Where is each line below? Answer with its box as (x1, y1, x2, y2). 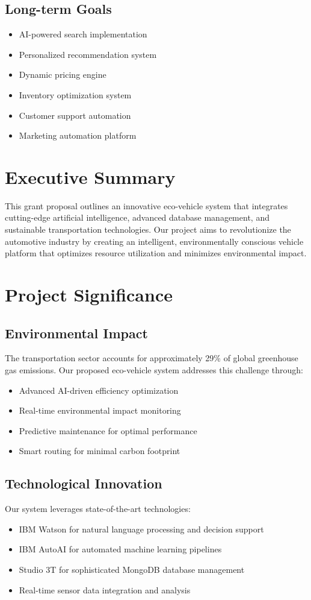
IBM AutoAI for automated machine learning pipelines (19, 543, 222, 555)
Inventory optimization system (19, 88, 132, 101)
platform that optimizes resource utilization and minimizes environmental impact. (5, 247, 307, 259)
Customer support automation (19, 109, 131, 121)
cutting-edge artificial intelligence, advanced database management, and (5, 211, 269, 224)
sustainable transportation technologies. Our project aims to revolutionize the (5, 223, 291, 236)
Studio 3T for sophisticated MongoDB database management (19, 563, 245, 575)
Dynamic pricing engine (19, 68, 106, 81)
